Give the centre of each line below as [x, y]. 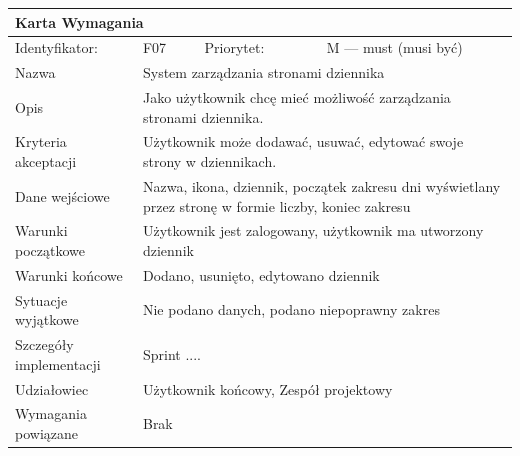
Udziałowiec [52, 388]
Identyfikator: [56, 47]
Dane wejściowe [62, 195]
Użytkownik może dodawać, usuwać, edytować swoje [303, 141]
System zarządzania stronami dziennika [263, 72]
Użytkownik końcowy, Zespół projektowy [267, 388]
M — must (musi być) [394, 47]
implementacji [58, 363]
